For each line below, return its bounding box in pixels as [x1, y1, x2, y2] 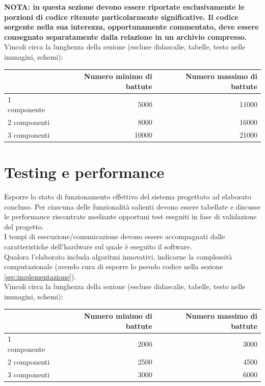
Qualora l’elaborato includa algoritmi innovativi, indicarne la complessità [4, 251, 232, 262]
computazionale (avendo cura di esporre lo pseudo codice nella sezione [4, 261, 223, 272]
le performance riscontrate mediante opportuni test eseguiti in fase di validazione [4, 211, 257, 222]
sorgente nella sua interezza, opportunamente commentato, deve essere [4, 21, 259, 32]
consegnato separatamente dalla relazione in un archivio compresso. [4, 31, 247, 42]
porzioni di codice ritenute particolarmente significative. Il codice [4, 11, 238, 22]
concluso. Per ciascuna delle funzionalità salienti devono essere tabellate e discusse [4, 201, 261, 212]
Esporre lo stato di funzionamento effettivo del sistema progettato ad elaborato [4, 191, 251, 201]
